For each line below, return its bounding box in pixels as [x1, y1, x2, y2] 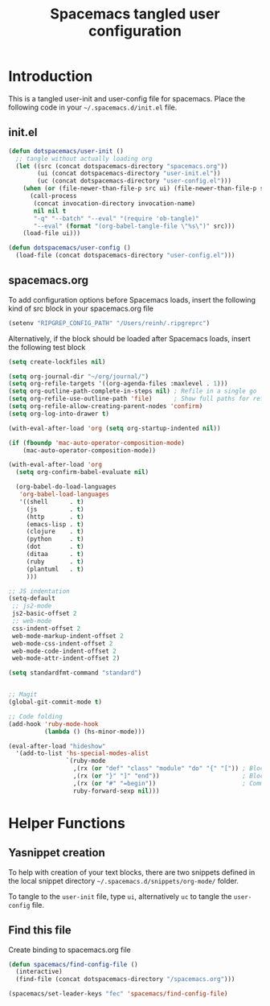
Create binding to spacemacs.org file [8, 945, 131, 954]
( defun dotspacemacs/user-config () [8, 244, 131, 252]
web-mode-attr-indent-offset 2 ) [11, 654, 121, 662]
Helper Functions [8, 814, 126, 832]
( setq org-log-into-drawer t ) [8, 410, 110, 418]
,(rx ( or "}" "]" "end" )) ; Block [72, 772, 268, 781]
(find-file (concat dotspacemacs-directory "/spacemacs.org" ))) [15, 975, 235, 983]
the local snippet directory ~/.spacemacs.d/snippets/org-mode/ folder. [8, 876, 239, 885]
